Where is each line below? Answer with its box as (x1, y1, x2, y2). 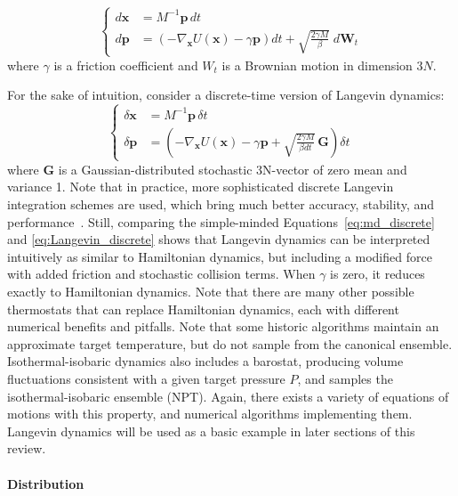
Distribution (7, 474, 84, 492)
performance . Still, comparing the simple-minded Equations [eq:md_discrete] (7, 212, 435, 231)
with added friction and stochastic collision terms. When (7, 264, 316, 283)
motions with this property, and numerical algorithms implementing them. (7, 404, 413, 423)
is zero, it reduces (330, 264, 425, 283)
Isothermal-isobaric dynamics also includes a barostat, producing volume (7, 352, 404, 370)
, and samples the (297, 369, 393, 387)
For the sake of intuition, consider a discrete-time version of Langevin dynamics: (7, 85, 445, 104)
